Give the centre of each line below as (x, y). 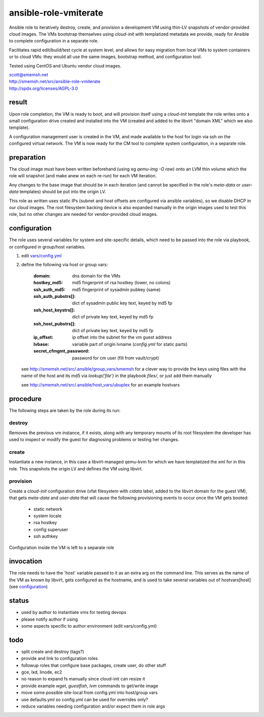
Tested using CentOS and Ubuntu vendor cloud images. (65, 65)
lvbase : (41, 344)
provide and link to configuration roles (59, 658)
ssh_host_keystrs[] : (54, 310)
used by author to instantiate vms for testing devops (74, 612)
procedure (25, 399)
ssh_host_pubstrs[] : (55, 324)
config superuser (51, 529)
